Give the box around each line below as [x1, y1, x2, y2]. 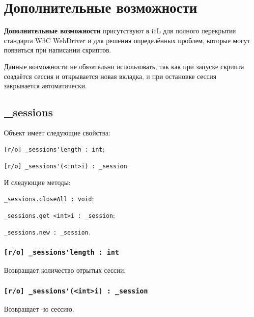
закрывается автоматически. [4, 80, 87, 91]
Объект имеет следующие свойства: [4, 127, 111, 137]
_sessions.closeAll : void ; [4, 193, 94, 204]
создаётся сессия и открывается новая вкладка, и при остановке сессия [4, 71, 217, 81]
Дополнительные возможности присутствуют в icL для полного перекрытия [4, 26, 236, 36]
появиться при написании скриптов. [4, 45, 111, 55]
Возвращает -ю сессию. [4, 303, 74, 314]
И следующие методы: [4, 177, 71, 187]
